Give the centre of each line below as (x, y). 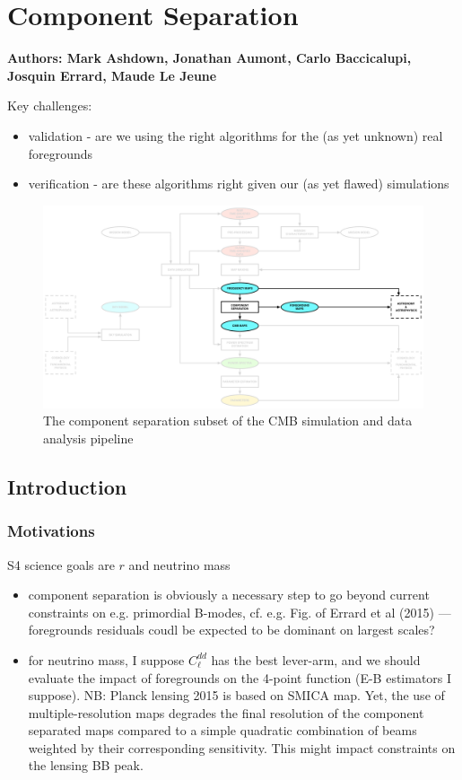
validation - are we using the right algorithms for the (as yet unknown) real (235, 135)
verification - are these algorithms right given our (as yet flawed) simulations (239, 184)
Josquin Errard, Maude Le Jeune (112, 75)
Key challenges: (50, 105)
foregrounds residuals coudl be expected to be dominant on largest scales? (231, 630)
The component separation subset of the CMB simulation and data (228, 421)
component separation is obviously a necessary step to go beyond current (229, 595)
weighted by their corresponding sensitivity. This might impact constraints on (242, 747)
